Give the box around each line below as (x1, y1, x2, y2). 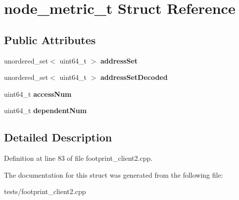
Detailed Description (4, 130, 112, 145)
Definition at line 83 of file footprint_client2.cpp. (4, 153, 153, 163)
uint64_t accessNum (4, 88, 72, 99)
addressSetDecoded (100, 72, 168, 82)
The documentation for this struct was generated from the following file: (4, 169, 223, 180)
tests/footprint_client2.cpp (4, 186, 86, 197)
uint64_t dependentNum (4, 105, 87, 116)
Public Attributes (4, 32, 96, 47)
